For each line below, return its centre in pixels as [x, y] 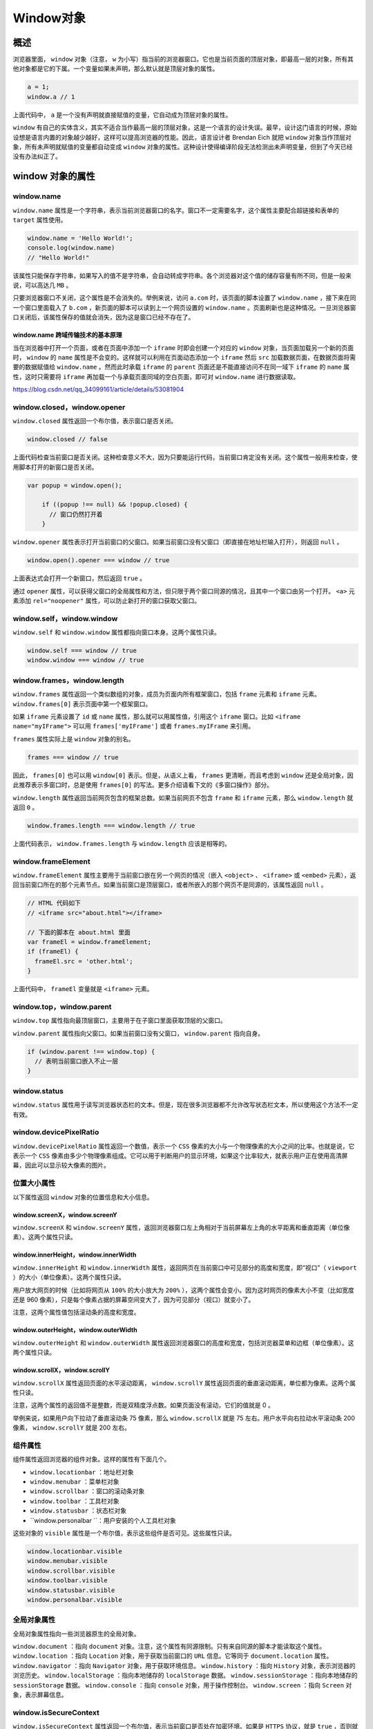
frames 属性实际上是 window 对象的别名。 [74, 739]
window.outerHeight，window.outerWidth [75, 1330]
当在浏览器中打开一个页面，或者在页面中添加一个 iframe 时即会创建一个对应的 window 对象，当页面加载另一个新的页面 [183, 348]
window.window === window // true [86, 660]
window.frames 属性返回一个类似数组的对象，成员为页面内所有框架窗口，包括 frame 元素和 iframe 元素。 [166, 694]
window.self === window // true [82, 651]
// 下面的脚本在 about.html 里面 [79, 932]
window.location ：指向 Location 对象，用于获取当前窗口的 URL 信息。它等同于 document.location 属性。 [173, 1656]
